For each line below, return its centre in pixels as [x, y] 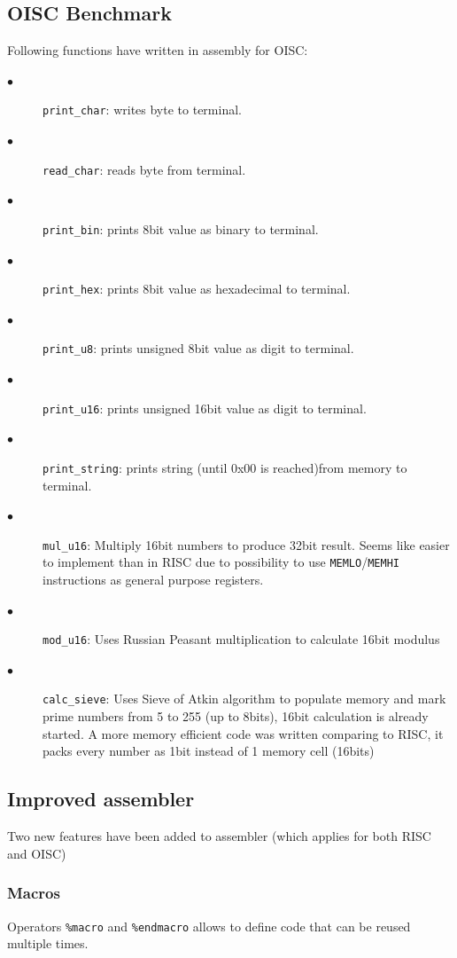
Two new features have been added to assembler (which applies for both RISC [219, 836]
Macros [34, 893]
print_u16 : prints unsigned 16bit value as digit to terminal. [205, 408]
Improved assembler [101, 799]
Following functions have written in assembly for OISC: [158, 50]
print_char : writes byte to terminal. [142, 110]
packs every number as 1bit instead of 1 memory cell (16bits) [209, 751]
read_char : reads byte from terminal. [144, 169]
